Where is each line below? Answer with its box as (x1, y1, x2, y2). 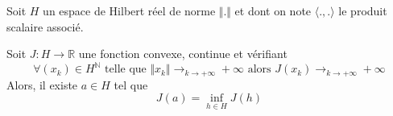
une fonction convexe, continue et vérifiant (78, 45, 288, 62)
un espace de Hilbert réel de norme (43, 2, 216, 19)
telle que (105, 64, 147, 76)
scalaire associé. (6, 18, 84, 35)
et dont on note (234, 2, 312, 19)
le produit (338, 2, 387, 19)
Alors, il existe (6, 76, 78, 93)
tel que (114, 76, 148, 93)
